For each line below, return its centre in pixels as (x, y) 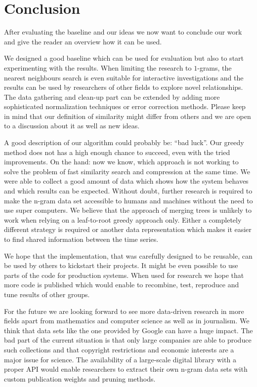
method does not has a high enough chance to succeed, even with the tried (117, 152)
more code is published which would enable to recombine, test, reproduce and (122, 285)
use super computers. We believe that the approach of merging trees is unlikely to (128, 210)
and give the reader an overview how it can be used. (83, 41)
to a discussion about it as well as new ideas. (72, 126)
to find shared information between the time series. (81, 239)
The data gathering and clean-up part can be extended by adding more (112, 97)
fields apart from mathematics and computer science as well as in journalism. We (127, 321)
